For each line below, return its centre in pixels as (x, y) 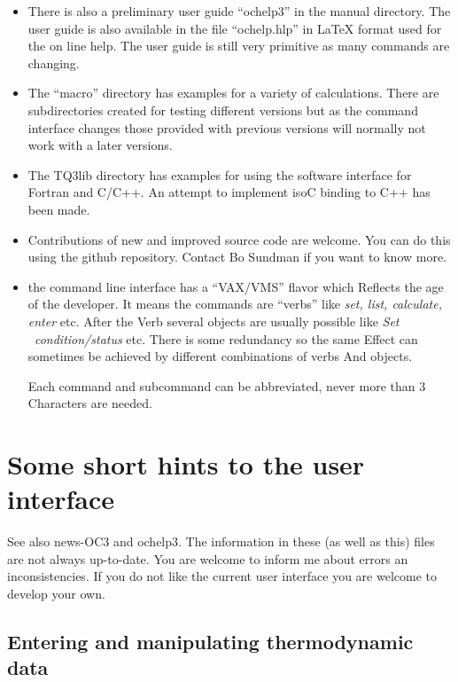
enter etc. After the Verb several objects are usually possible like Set (213, 321)
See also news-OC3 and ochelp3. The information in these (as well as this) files (221, 541)
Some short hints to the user (186, 464)
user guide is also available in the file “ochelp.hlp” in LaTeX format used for (235, 28)
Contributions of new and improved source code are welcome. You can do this (239, 239)
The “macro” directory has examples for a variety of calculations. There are (233, 93)
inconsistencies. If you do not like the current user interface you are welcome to (222, 576)
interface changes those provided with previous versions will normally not (227, 127)
